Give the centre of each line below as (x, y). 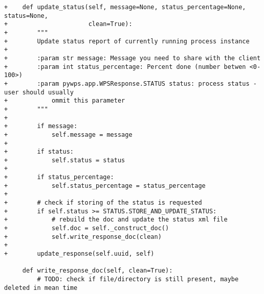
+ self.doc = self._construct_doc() (87, 228)
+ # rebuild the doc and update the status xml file (116, 220)
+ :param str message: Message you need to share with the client (133, 58)
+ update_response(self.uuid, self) (79, 254)
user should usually (39, 92)
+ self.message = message (68, 134)
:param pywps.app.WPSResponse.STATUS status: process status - (147, 83)
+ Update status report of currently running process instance (127, 41)
